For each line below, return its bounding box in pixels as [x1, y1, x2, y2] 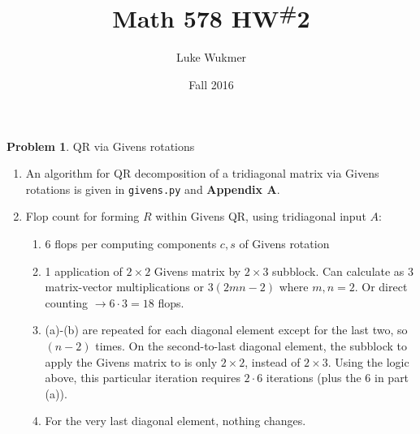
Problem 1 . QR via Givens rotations [6, 137, 195, 154]
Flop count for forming [25, 208, 140, 225]
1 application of [45, 262, 123, 279]
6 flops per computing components [45, 235, 217, 252]
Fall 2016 [188, 76, 234, 93]
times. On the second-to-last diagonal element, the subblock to [95, 337, 407, 355]
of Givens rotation [239, 235, 330, 252]
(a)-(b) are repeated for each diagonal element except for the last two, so [45, 321, 408, 338]
